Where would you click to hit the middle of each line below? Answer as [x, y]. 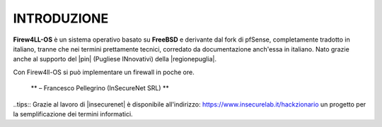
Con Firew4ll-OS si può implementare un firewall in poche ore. [104, 72]
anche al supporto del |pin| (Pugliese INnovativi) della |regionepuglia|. [115, 59]
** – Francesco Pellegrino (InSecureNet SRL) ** [100, 88]
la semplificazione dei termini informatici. [73, 114]
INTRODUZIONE [61, 18]
